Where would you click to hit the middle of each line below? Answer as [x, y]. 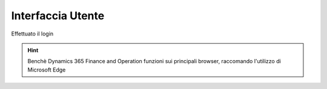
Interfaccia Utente [58, 16]
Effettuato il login [32, 34]
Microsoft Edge [47, 70]
